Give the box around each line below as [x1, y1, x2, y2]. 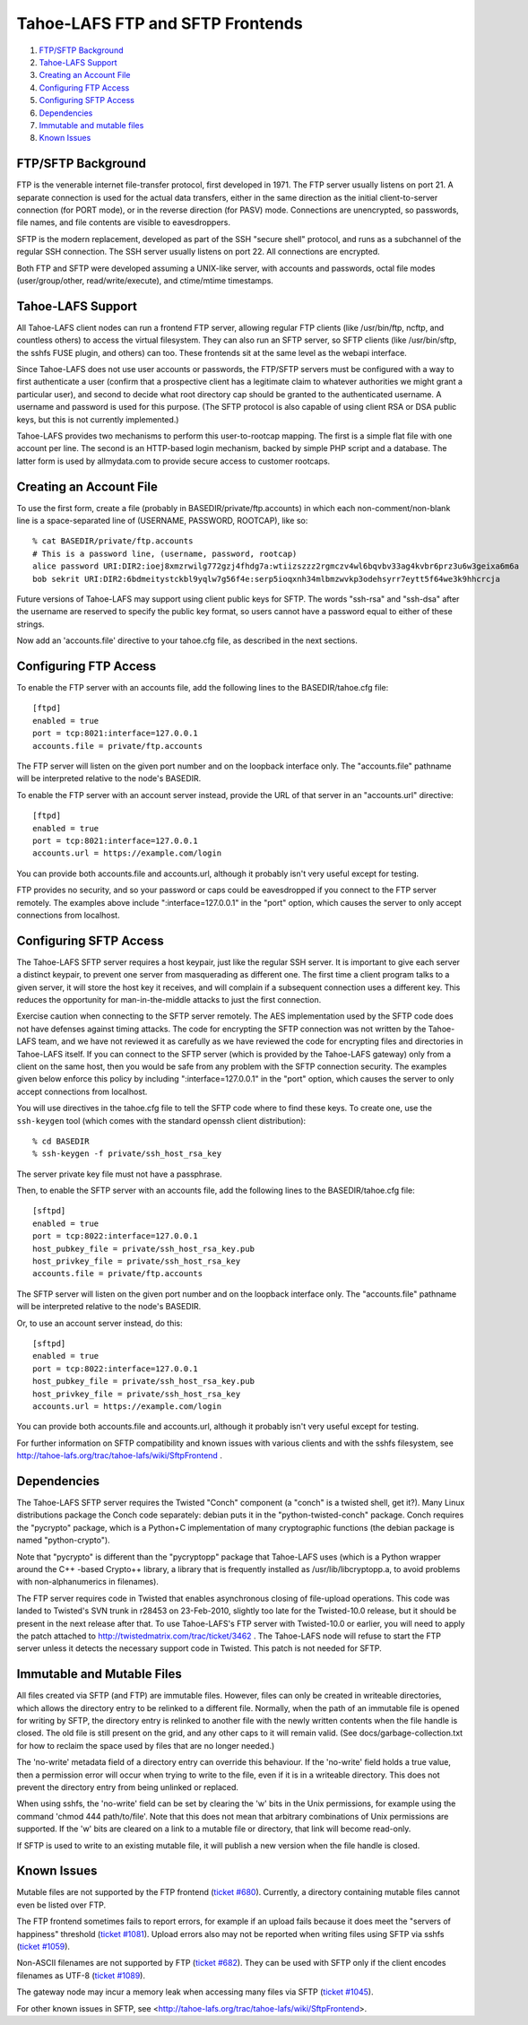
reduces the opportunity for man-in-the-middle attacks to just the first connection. [16, 995, 322, 1004]
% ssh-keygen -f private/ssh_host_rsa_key [32, 1149, 222, 1159]
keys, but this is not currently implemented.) [16, 413, 179, 425]
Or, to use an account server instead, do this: [16, 1317, 183, 1328]
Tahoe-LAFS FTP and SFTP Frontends [16, 13, 304, 33]
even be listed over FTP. [16, 1899, 107, 1910]
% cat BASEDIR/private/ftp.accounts [32, 536, 194, 546]
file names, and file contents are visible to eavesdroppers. [16, 217, 230, 228]
